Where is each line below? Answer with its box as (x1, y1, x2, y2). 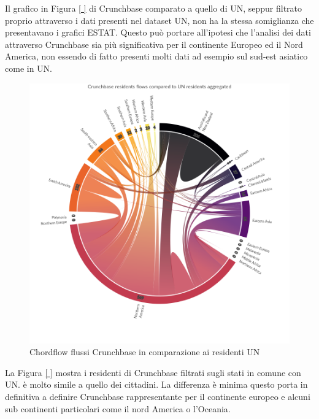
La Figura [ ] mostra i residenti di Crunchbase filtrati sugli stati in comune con (5, 366, 301, 379)
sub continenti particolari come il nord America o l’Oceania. (5, 402, 231, 415)
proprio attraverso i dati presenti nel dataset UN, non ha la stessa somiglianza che (5, 13, 314, 26)
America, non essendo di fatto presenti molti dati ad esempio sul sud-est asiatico (5, 50, 308, 63)
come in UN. (5, 61, 52, 74)
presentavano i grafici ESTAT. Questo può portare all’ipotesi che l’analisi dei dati (5, 26, 311, 39)
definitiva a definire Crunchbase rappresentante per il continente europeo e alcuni (5, 390, 310, 402)
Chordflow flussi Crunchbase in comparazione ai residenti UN (29, 345, 260, 358)
